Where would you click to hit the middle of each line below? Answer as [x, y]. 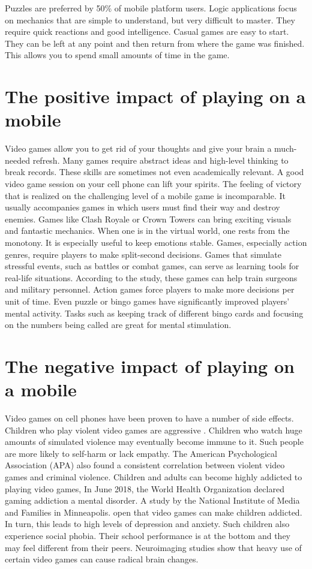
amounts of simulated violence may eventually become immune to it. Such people [154, 442]
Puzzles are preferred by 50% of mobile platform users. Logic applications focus [151, 8]
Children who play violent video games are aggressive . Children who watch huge [154, 430]
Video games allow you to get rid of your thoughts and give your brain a [138, 148]
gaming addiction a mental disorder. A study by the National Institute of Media [152, 500]
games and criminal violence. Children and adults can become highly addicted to [154, 477]
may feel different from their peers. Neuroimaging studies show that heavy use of [153, 547]
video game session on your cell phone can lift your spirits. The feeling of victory [153, 184]
